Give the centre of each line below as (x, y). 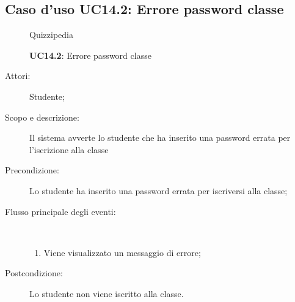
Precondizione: (32, 170)
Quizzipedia (51, 35)
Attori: (18, 76)
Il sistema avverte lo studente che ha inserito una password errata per (160, 138)
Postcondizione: (34, 273)
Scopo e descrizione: (42, 117)
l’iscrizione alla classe (69, 149)
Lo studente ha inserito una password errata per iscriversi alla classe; (158, 190)
